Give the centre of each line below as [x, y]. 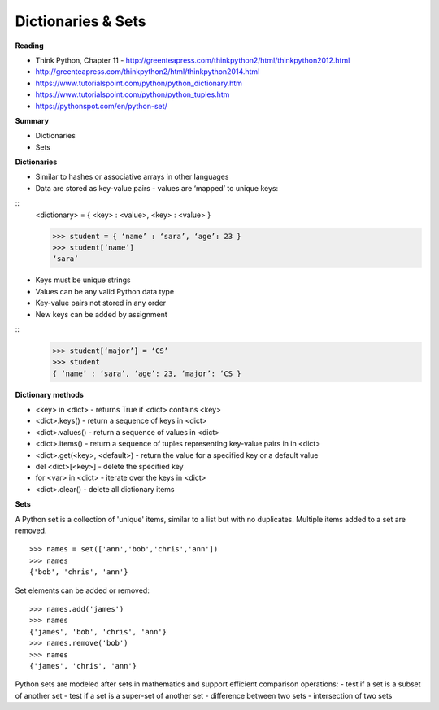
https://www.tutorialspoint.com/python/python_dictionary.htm [139, 83]
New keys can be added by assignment [102, 314]
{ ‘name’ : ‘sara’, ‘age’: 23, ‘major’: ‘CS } [147, 373]
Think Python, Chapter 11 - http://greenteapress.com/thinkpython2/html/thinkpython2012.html [193, 60]
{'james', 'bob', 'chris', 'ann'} [98, 632]
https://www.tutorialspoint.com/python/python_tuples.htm [133, 94]
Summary [32, 120]
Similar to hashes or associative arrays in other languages [132, 177]
